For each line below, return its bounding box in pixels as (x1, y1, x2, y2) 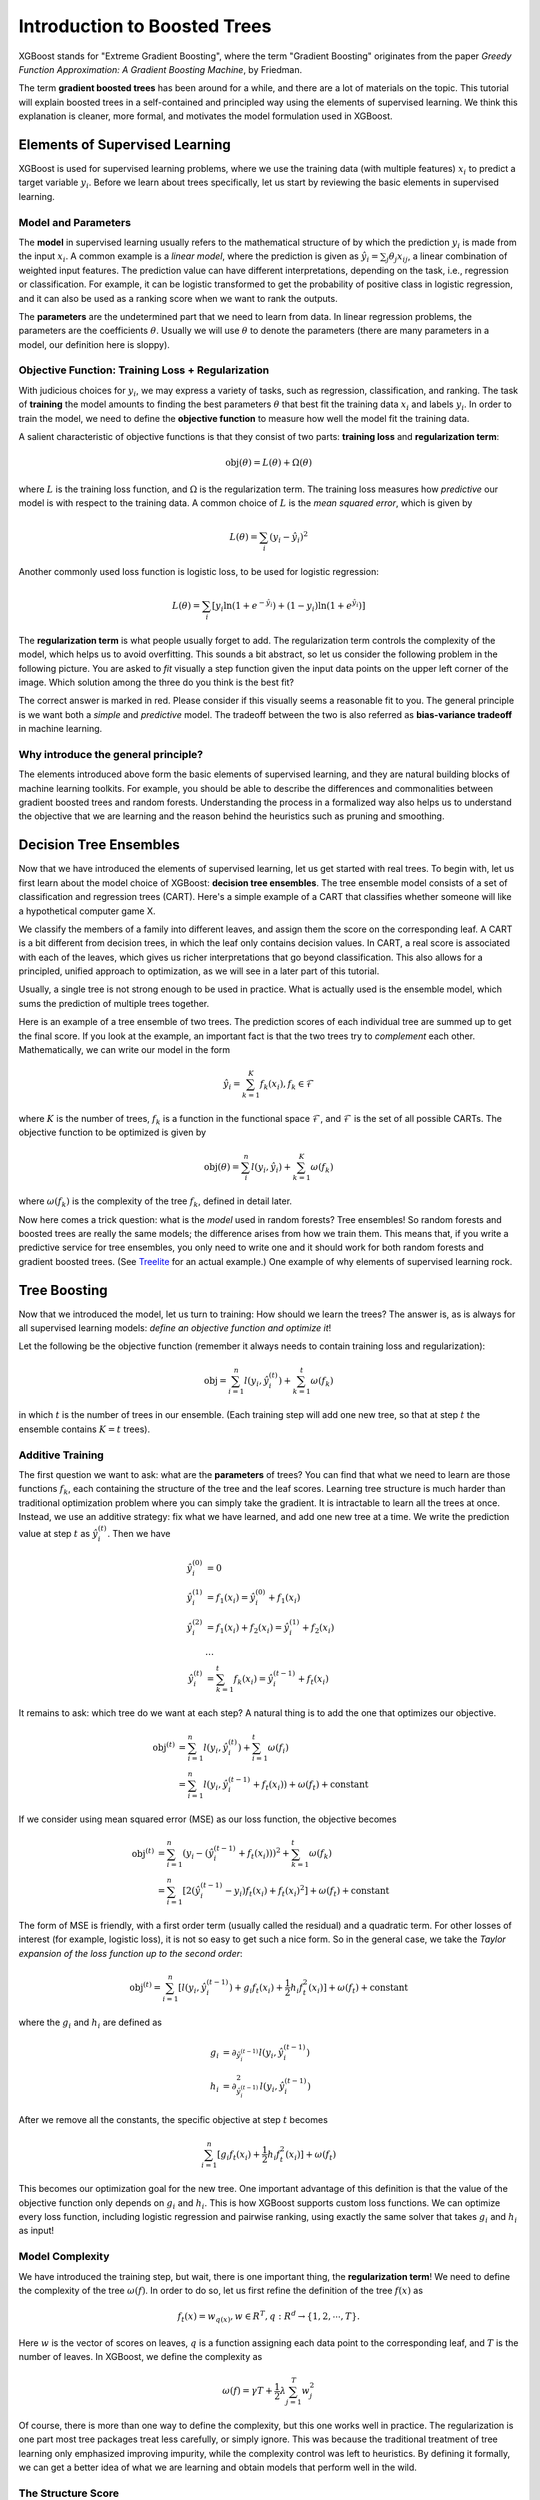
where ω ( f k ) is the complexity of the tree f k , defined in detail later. (18, 1195, 293, 1210)
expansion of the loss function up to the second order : (18, 1947, 244, 1959)
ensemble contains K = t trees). (18, 1423, 150, 1435)
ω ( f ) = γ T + (221, 2385, 274, 2397)
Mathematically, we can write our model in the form (18, 1044, 231, 1056)
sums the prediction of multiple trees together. (18, 997, 210, 1009)
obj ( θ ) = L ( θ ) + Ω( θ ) (225, 457, 313, 469)
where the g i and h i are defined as (18, 2016, 162, 2030)
